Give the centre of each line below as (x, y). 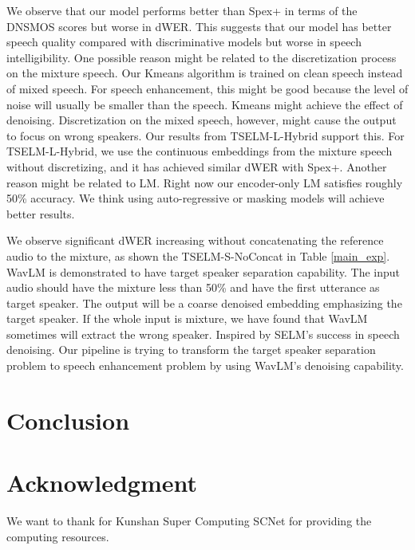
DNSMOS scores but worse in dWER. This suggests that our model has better (199, 26)
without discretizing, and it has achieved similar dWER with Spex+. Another (197, 166)
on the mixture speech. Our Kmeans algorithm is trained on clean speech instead (205, 73)
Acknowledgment (102, 483)
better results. (41, 213)
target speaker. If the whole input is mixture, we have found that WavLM (187, 318)
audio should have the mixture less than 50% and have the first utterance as (193, 287)
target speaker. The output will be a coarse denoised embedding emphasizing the (204, 302)
